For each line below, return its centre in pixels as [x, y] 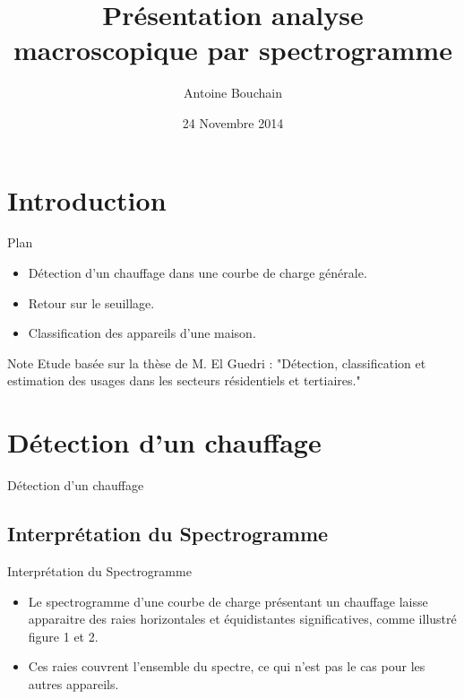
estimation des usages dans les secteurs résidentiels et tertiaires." [184, 380]
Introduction [87, 199]
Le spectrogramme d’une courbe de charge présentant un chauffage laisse [228, 601]
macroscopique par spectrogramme [233, 50]
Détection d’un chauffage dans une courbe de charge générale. [198, 273]
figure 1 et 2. [63, 636]
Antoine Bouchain [233, 93]
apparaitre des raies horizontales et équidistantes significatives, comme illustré [242, 619]
